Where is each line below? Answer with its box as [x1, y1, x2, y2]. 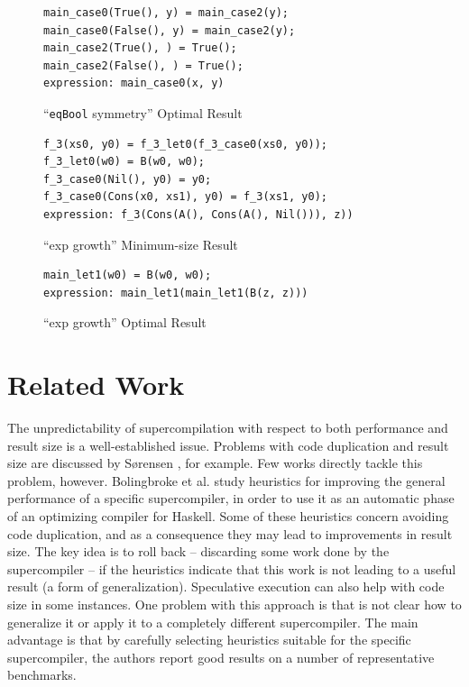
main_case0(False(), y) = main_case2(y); [43, 23, 296, 37]
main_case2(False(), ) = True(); [43, 59, 244, 72]
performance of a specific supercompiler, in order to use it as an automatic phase [7, 489, 455, 508]
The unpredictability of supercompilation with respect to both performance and [7, 418, 448, 437]
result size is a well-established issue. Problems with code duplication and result [7, 435, 449, 454]
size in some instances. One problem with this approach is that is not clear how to [7, 595, 462, 614]
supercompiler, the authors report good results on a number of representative [7, 647, 435, 666]
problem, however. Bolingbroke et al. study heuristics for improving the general [7, 471, 446, 490]
